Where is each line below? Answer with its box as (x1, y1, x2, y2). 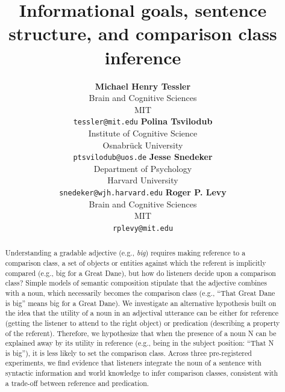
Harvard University (107, 174, 178, 186)
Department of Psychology (93, 162, 192, 174)
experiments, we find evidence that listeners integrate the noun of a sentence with (5, 358, 262, 368)
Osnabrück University (102, 138, 183, 151)
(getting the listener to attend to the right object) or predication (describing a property (5, 317, 280, 328)
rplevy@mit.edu (112, 224, 174, 233)
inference (104, 44, 181, 69)
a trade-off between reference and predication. (5, 378, 149, 388)
